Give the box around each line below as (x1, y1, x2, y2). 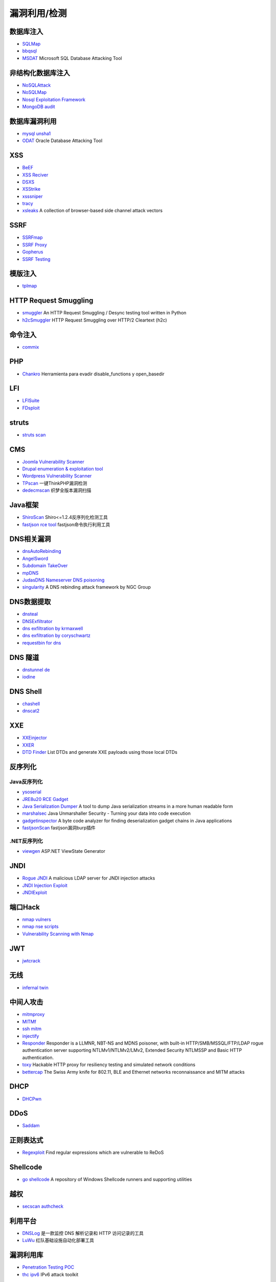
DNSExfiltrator (22, 618, 53, 624)
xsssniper (22, 193, 43, 199)
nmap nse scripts (22, 924, 59, 930)
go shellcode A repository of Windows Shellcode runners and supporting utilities (22, 1176, 192, 1183)
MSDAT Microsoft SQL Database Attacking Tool (22, 55, 122, 61)
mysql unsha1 (22, 130, 51, 136)
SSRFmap (22, 234, 43, 241)
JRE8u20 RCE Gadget (22, 796, 68, 802)
